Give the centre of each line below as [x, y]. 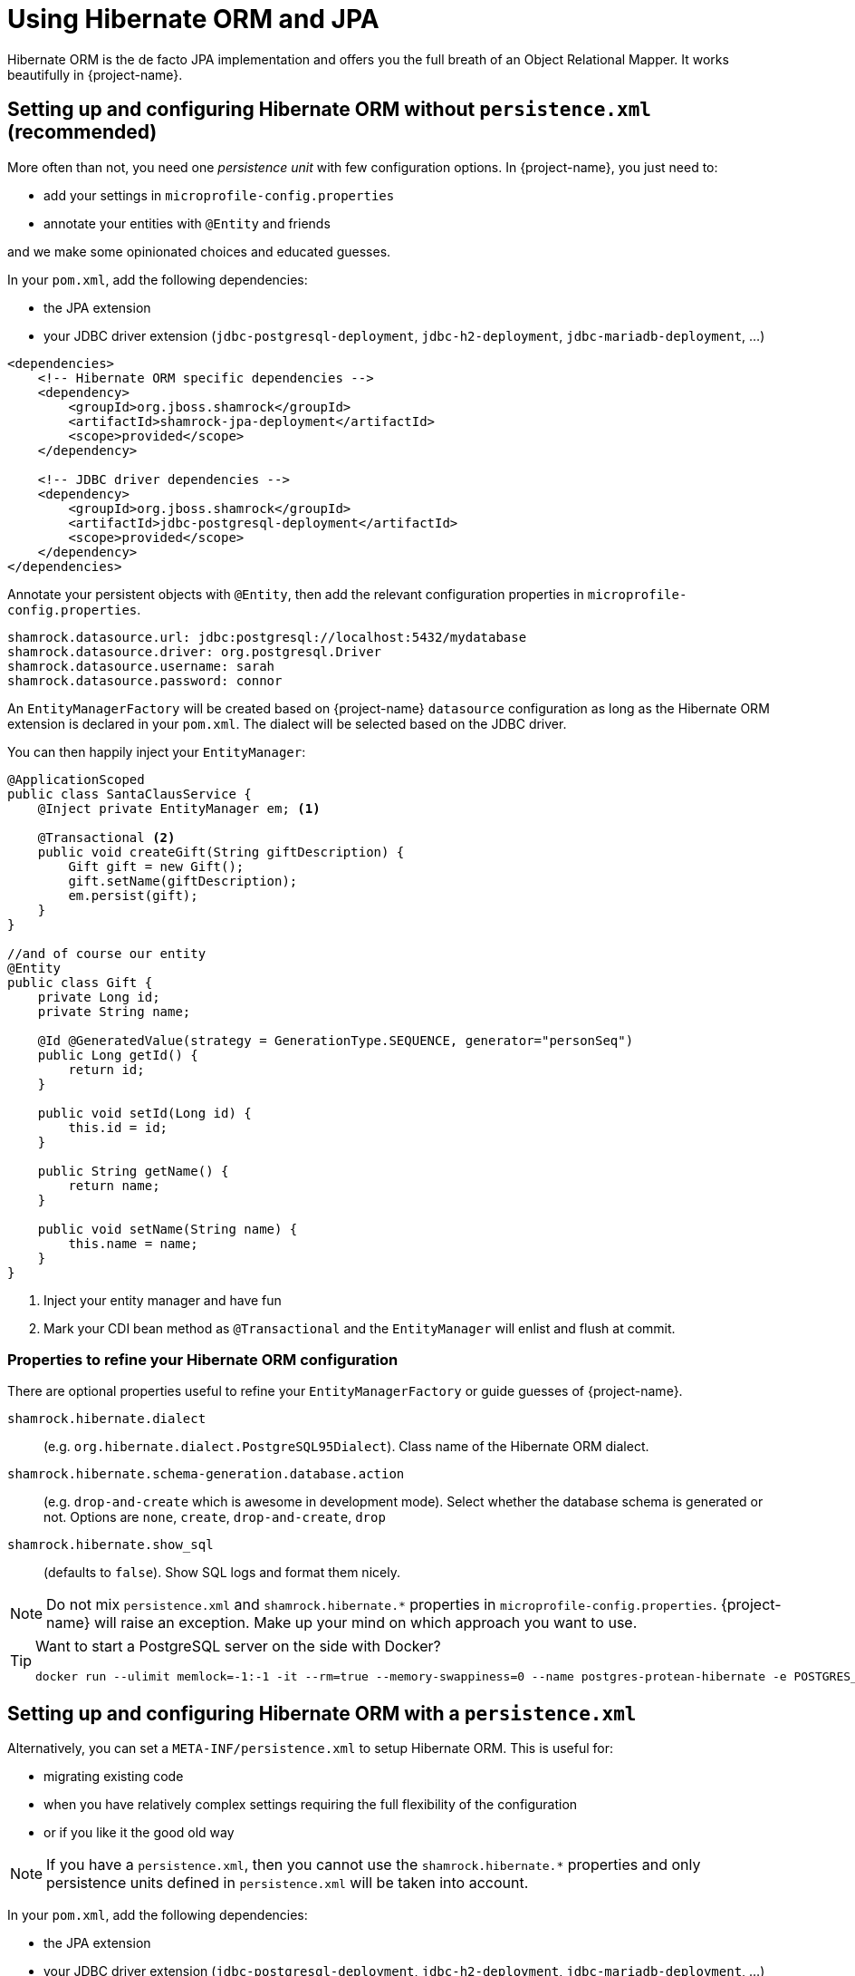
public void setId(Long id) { [144, 1113]
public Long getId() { [118, 1055]
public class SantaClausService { [130, 794]
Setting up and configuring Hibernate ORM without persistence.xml [329, 110]
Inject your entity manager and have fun [163, 1300]
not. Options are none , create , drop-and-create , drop [215, 1517]
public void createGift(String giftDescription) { [221, 852]
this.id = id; [118, 1127]
